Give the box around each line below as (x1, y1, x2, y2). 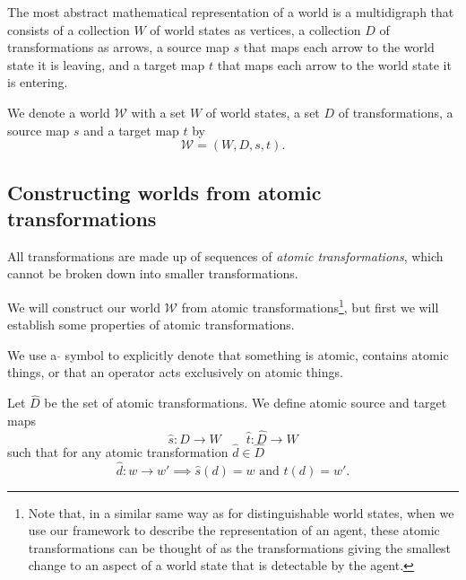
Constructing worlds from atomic (7, 178, 322, 206)
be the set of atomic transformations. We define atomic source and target (44, 393, 447, 412)
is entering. (7, 73, 68, 92)
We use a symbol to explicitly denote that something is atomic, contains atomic (7, 345, 449, 364)
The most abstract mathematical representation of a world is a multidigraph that (7, 3, 454, 21)
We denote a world (7, 102, 110, 121)
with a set (131, 102, 186, 121)
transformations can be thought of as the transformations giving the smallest (28, 538, 452, 557)
